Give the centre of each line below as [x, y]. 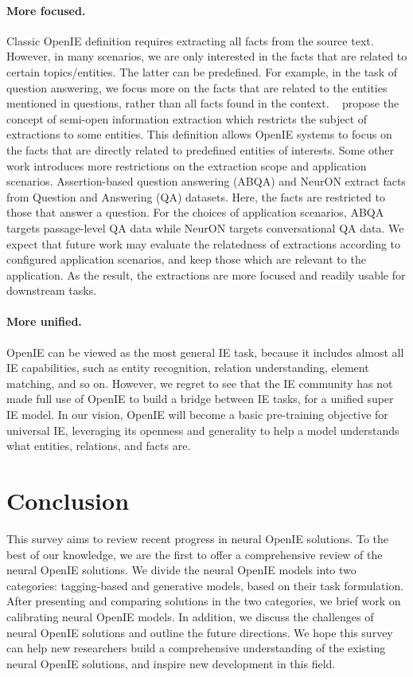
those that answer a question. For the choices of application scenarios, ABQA [195, 212]
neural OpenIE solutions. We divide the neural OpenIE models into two [181, 570]
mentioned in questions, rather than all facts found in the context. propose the [203, 103]
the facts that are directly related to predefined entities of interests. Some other [201, 149]
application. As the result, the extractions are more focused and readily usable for [206, 274]
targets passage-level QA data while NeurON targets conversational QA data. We [205, 227]
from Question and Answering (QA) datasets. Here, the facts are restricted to [196, 196]
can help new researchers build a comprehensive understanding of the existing [196, 648]
